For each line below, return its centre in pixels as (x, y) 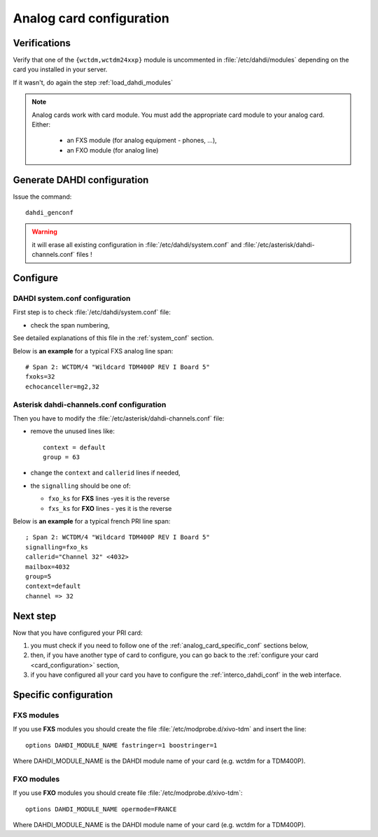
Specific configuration (63, 695)
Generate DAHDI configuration (81, 180)
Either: (41, 125)
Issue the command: (42, 197)
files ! (84, 255)
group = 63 (62, 457)
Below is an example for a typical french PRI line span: (92, 521)
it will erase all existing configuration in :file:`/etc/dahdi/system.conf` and (136, 244)
